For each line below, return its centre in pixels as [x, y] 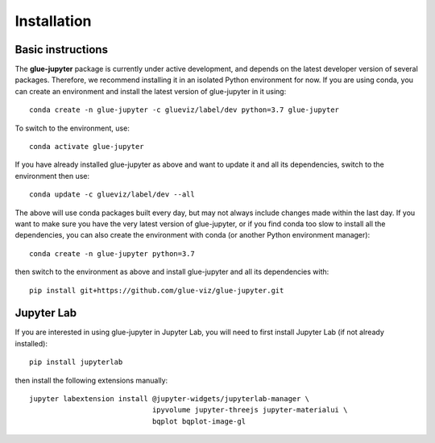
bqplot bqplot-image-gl [199, 421]
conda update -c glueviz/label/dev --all [112, 195]
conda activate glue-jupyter [87, 147]
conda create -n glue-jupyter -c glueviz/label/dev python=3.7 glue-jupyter [184, 110]
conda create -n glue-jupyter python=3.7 [112, 253]
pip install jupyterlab [76, 362]
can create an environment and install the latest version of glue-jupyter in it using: [151, 91]
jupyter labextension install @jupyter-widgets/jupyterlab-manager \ [170, 399]
